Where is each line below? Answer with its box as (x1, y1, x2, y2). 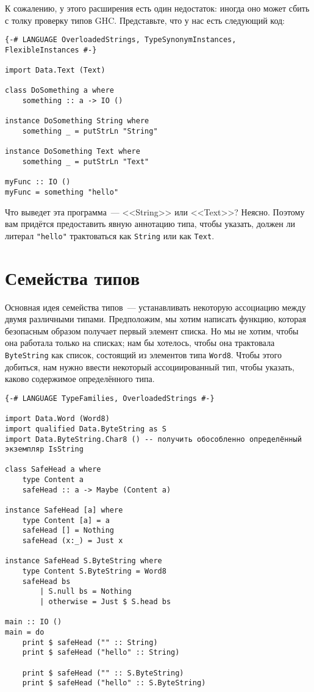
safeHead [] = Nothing (22, 526, 114, 535)
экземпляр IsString (5, 445, 84, 454)
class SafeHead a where (5, 465, 101, 474)
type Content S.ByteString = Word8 (22, 567, 166, 576)
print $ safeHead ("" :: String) (22, 638, 158, 647)
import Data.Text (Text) (5, 66, 105, 75)
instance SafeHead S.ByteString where (5, 557, 162, 566)
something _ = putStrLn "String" (22, 127, 158, 136)
